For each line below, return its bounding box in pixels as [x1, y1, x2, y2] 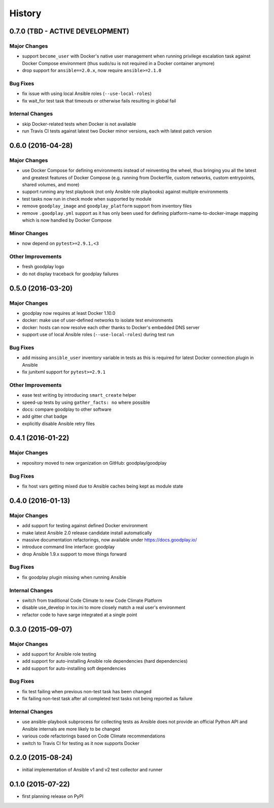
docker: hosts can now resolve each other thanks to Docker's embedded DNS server [22, 324, 200, 330]
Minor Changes [9, 230, 48, 237]
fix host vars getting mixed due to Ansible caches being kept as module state [22, 483, 184, 489]
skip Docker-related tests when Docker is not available [22, 121, 136, 127]
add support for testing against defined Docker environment [22, 523, 148, 529]
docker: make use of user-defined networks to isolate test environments [22, 317, 174, 324]
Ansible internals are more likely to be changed [22, 726, 120, 732]
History [9, 8, 42, 19]
